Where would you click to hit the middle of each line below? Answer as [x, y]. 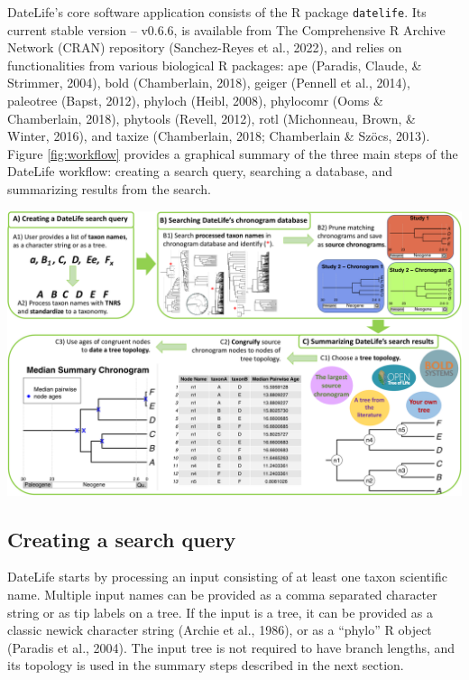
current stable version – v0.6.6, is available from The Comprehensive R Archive [226, 29]
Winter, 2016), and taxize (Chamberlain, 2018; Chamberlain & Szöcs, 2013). [219, 136]
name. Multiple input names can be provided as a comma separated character [222, 594]
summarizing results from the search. [110, 189]
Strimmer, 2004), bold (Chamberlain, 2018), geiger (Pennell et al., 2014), [209, 83]
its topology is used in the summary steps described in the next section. [206, 665]
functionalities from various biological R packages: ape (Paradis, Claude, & [215, 65]
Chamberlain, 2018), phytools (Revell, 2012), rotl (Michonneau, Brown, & [212, 118]
